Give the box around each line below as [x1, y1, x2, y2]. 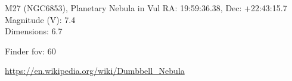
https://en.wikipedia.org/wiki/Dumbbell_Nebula [5, 64, 185, 77]
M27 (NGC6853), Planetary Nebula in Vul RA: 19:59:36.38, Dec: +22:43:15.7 [5, 2, 287, 14]
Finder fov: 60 [5, 44, 56, 57]
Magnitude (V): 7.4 [5, 13, 76, 25]
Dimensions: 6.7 [5, 25, 63, 37]
